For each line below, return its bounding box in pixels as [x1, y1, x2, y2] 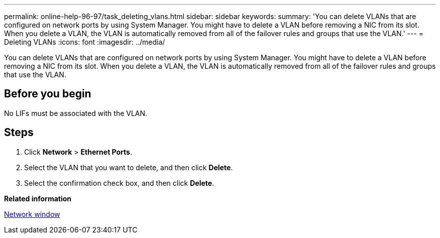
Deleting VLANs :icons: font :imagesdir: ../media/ [4, 38, 165, 46]
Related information [4, 194, 72, 203]
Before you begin [4, 87, 91, 100]
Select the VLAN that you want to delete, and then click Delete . [24, 163, 233, 172]
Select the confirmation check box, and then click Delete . [24, 178, 214, 187]
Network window [4, 209, 60, 218]
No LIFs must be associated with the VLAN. [4, 108, 148, 117]
